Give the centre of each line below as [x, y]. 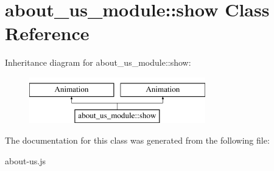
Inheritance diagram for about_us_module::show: [98, 62]
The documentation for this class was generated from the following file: [137, 140]
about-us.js [26, 160]
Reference [47, 33]
